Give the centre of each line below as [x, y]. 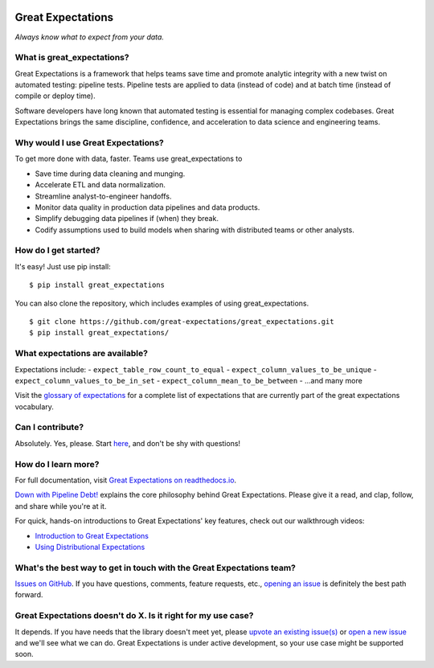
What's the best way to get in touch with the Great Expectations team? [156, 568]
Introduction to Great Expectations [92, 535]
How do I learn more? [57, 464]
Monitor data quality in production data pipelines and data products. [147, 207]
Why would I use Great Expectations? [90, 142]
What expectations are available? [82, 354]
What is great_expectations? [72, 58]
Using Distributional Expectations [90, 547]
